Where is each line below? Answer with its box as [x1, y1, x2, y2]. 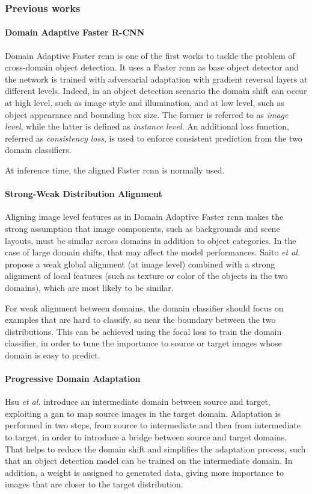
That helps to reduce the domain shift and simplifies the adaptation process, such [5, 442, 306, 455]
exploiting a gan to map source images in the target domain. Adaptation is [5, 407, 281, 419]
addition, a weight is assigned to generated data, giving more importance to [5, 466, 284, 478]
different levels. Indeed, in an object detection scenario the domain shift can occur [5, 84, 307, 97]
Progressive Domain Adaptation [5, 372, 141, 385]
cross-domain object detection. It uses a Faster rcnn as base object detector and [5, 61, 299, 73]
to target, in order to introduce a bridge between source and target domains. [5, 431, 287, 443]
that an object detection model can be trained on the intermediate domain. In [5, 454, 293, 467]
